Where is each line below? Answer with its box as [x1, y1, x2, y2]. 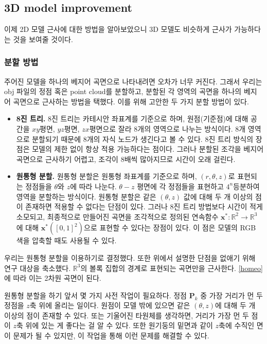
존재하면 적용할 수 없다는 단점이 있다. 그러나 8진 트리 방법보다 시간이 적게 [25, 201, 263, 212]
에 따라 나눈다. [70, 180, 117, 191]
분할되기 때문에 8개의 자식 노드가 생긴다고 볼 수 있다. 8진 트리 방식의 [32, 133, 254, 144]
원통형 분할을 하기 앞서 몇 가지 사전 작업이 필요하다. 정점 [4, 289, 187, 300]
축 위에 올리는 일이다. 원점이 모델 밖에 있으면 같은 [29, 300, 190, 311]
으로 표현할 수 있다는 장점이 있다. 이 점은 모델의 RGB [84, 222, 256, 233]
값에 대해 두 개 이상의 [183, 191, 253, 202]
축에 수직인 [219, 320, 255, 331]
